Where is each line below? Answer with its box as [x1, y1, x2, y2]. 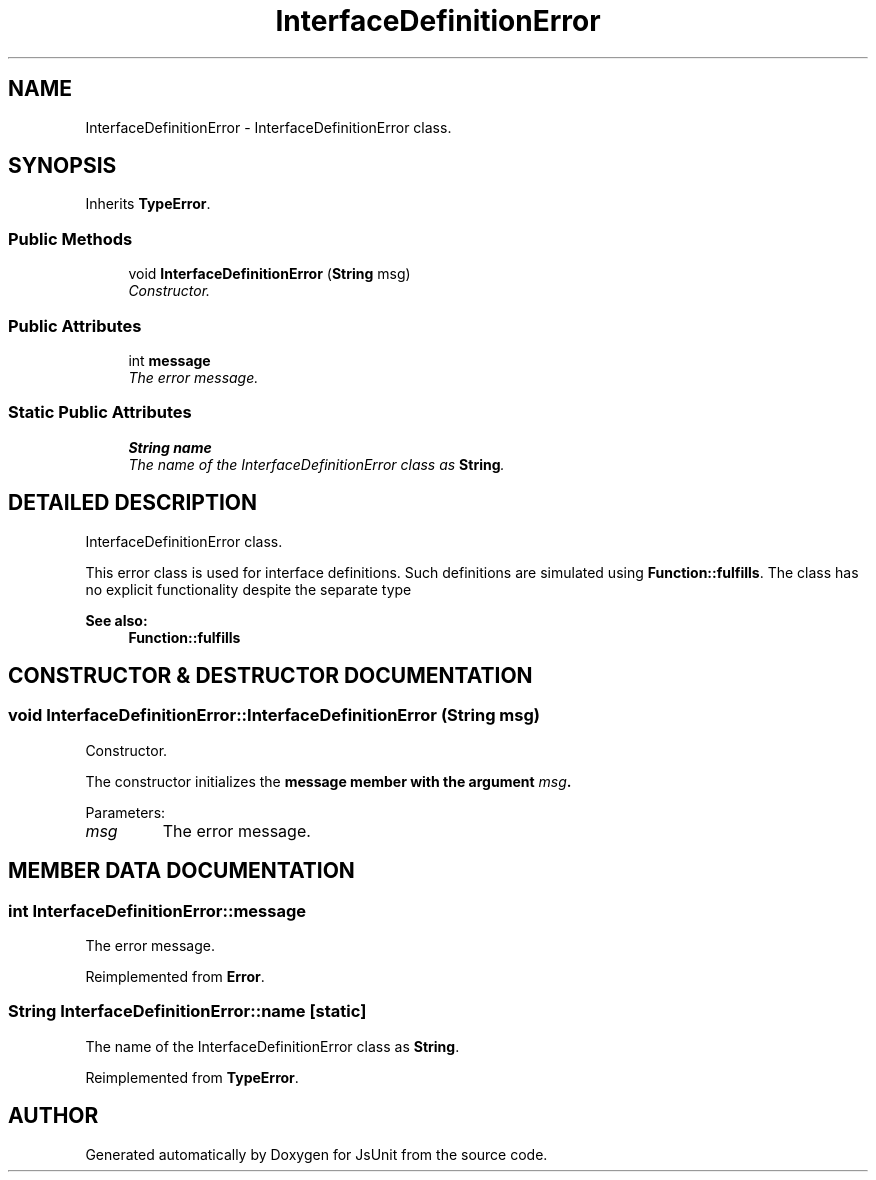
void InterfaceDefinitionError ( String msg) [128, 265, 411, 283]
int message [128, 351, 211, 369]
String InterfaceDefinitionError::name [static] [8, 1001, 367, 1022]
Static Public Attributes [8, 402, 192, 423]
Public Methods [8, 228, 133, 249]
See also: [85, 611, 148, 629]
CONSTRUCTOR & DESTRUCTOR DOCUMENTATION [8, 662, 533, 688]
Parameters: [85, 803, 166, 821]
